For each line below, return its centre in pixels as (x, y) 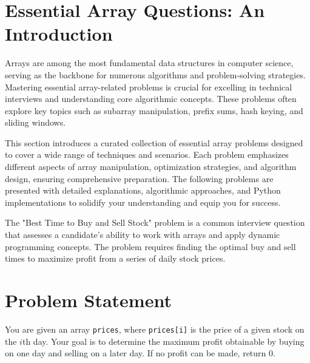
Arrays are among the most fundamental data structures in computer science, (149, 63)
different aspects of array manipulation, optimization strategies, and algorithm (151, 167)
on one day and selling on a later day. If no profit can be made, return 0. (140, 353)
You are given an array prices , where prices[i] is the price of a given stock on (155, 329)
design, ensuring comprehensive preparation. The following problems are (139, 178)
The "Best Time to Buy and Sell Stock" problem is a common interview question (155, 222)
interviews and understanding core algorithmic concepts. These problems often (151, 99)
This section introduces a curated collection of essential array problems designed (154, 142)
